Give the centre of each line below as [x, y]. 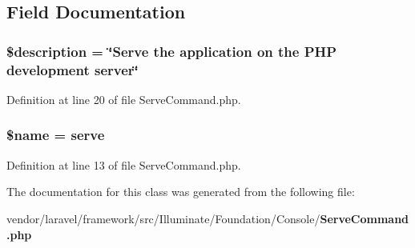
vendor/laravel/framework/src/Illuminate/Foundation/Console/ [163, 218]
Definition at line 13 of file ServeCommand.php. [124, 164]
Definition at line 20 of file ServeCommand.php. [124, 99]
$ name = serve [56, 135]
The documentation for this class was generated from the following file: [181, 192]
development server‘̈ [73, 69]
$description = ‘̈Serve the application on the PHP [172, 51]
